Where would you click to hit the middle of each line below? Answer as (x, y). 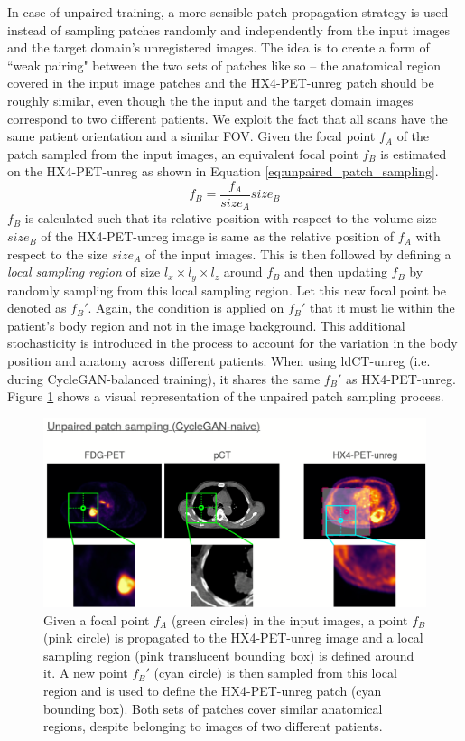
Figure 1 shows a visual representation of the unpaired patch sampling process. (226, 396)
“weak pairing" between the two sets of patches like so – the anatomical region (224, 65)
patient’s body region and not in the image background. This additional (206, 325)
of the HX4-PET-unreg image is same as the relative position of (218, 236)
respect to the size (57, 253)
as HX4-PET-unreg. (400, 378)
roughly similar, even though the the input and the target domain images (210, 100)
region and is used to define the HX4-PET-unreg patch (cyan (213, 690)
